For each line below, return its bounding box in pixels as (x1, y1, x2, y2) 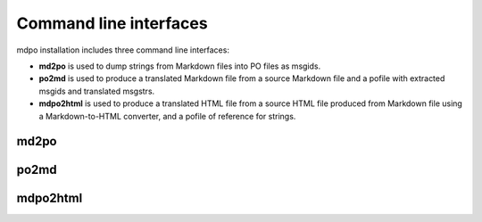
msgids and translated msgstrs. (38, 86, 155, 96)
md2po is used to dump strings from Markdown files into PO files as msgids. (38, 61, 321, 71)
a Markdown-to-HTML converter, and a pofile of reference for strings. (38, 111, 296, 121)
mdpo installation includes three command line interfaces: (16, 45, 229, 55)
